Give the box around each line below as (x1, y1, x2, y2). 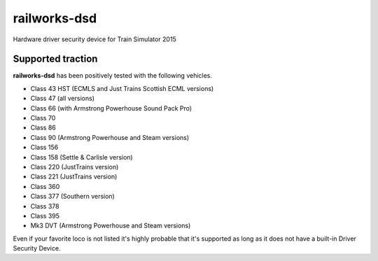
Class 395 (30, 211, 59, 220)
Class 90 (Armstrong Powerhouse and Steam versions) (30, 133, 190, 141)
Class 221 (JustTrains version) (30, 172, 118, 181)
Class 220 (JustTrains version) (30, 162, 119, 171)
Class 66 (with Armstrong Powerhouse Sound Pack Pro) (30, 104, 192, 112)
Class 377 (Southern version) (30, 192, 115, 201)
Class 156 (30, 143, 59, 152)
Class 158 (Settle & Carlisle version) (30, 153, 133, 161)
